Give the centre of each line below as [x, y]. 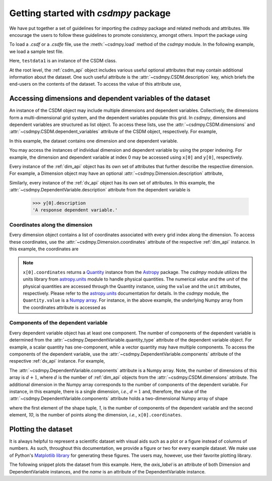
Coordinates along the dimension [51, 225]
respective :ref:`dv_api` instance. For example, [57, 361]
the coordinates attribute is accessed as [64, 307]
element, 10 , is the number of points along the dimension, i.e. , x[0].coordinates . [96, 415]
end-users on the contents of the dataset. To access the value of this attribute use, [95, 84]
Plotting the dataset [41, 429]
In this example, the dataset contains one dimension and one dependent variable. [94, 141]
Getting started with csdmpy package [90, 13]
